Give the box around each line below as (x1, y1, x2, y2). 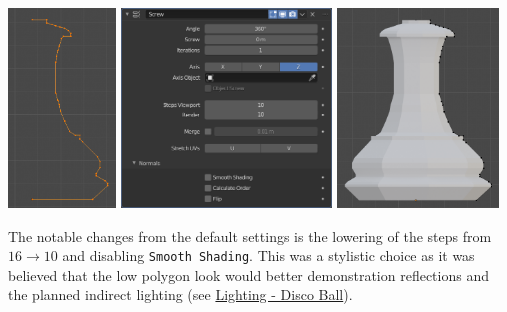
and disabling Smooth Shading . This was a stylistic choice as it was (62, 245, 475, 266)
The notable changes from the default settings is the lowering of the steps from (8, 225, 492, 246)
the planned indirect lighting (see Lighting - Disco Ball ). (8, 284, 353, 305)
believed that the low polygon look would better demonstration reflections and (8, 264, 489, 285)
